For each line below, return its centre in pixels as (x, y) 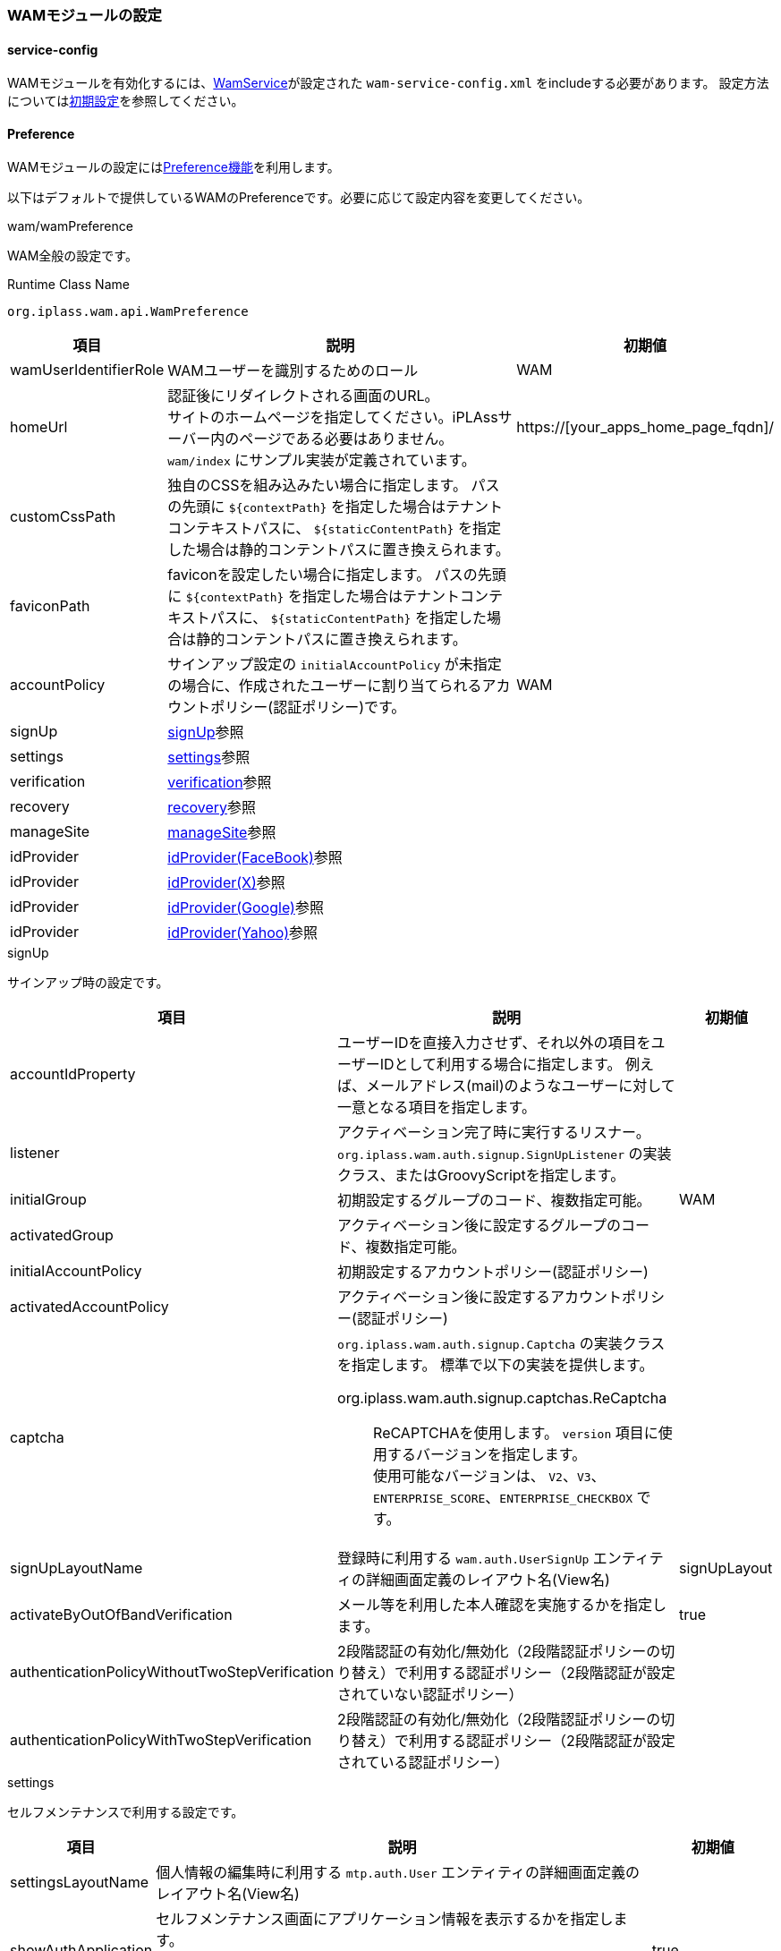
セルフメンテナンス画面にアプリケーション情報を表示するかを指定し (385, 1919)
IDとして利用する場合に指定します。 (501, 1065)
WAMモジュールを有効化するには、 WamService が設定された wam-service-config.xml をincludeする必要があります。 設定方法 (388, 83)
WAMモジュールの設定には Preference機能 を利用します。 (174, 167)
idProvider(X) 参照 (226, 883)
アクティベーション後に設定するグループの (480, 1226)
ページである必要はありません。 (346, 439)
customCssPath (63, 517)
